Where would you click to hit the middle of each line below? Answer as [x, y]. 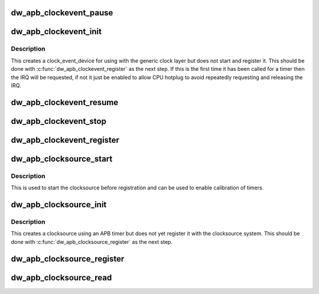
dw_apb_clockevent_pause [62, 13]
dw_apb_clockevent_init [56, 32]
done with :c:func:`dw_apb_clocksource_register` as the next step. [92, 241]
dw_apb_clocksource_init [59, 205]
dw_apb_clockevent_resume [65, 102]
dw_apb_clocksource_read [61, 277]
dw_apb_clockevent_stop [58, 121]
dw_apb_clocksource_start [62, 159]
